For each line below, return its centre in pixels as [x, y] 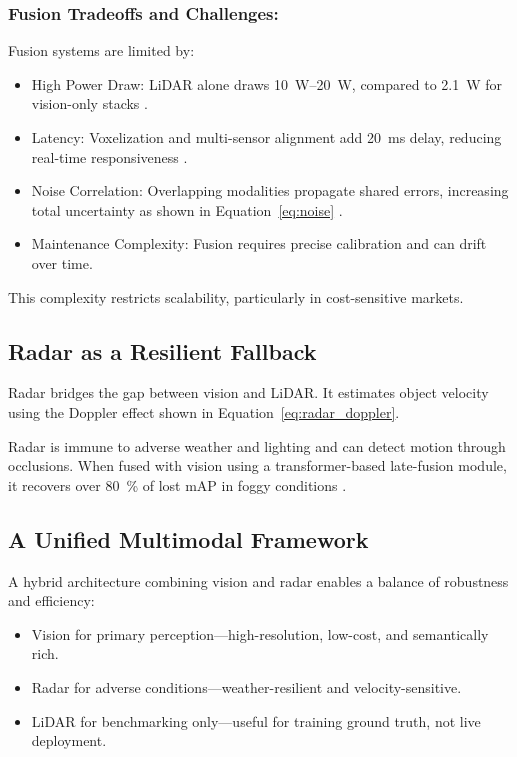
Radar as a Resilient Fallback [162, 350]
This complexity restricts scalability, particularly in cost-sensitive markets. [236, 296]
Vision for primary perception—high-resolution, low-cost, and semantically [260, 633]
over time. [62, 262]
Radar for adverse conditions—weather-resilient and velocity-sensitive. [246, 686]
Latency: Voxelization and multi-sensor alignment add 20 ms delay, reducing [266, 137]
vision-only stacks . [89, 103]
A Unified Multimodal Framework [188, 538]
